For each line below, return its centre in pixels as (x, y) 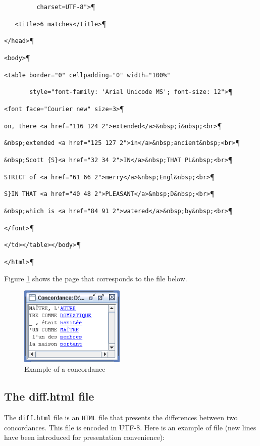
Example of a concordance (65, 369)
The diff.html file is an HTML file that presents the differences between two (121, 417)
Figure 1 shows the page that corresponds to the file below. (96, 278)
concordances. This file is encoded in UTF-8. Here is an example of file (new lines (130, 427)
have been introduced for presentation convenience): (84, 437)
